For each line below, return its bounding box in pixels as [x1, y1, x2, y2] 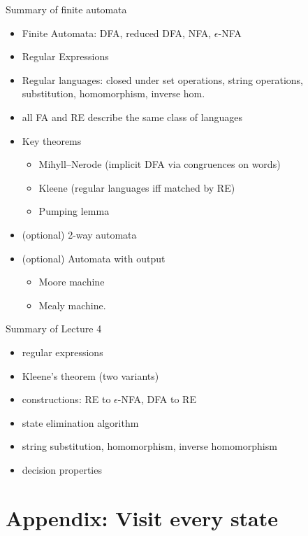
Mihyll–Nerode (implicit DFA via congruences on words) [38, 157, 281, 171]
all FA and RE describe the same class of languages [22, 109, 242, 124]
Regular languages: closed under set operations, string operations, [22, 72, 304, 87]
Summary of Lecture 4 [6, 321, 102, 336]
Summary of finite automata [6, 2, 127, 16]
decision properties [22, 462, 102, 477]
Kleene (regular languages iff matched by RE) [38, 180, 235, 195]
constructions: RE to [22, 392, 111, 407]
